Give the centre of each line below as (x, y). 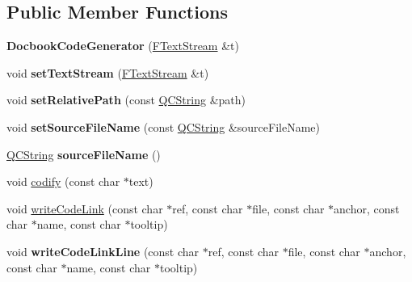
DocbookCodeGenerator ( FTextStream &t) (123, 46)
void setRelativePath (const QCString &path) (126, 100)
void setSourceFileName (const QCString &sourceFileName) (163, 126)
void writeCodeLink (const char (85, 208)
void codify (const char (63, 181)
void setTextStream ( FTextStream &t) (108, 72)
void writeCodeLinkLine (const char (103, 251)
